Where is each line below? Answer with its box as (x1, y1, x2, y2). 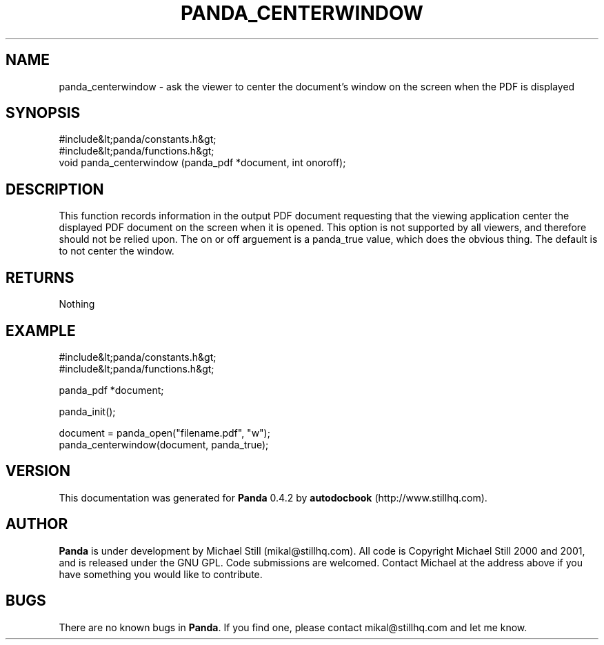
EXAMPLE (6, 321, 76, 339)
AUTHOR (6, 515, 68, 533)
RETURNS (6, 268, 74, 286)
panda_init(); (59, 405, 116, 417)
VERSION (6, 462, 71, 480)
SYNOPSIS (6, 104, 81, 122)
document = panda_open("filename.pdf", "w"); (59, 426, 270, 439)
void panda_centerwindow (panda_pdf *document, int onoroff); (59, 157, 346, 169)
